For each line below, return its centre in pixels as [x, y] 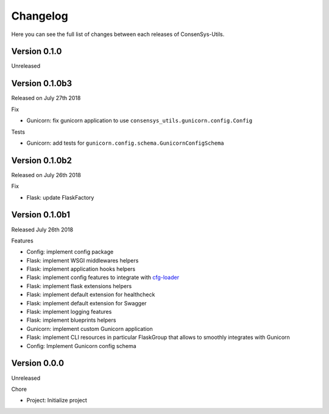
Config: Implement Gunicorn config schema [81, 346]
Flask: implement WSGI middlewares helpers [83, 260]
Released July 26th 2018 [42, 230]
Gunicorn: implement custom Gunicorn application [90, 329]
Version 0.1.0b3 [42, 83]
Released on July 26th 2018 [46, 175]
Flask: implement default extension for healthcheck [91, 295]
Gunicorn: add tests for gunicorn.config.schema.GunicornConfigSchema [126, 143]
